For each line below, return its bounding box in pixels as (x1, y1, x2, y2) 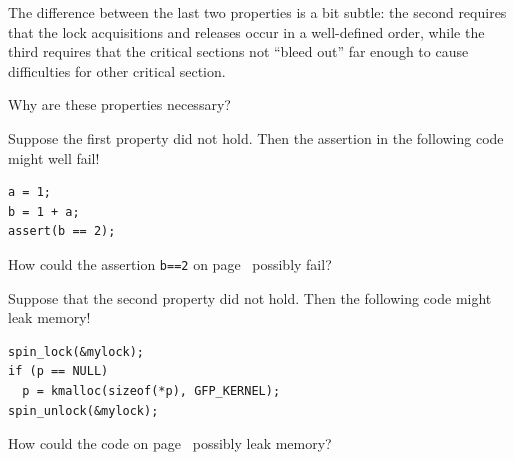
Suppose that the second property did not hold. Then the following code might (8, 287, 492, 308)
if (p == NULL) (8, 364, 109, 379)
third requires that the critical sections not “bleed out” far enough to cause (8, 41, 469, 62)
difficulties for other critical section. (8, 60, 226, 81)
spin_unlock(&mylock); (8, 403, 159, 418)
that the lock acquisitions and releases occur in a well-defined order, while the (8, 21, 485, 42)
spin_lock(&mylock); (8, 344, 145, 359)
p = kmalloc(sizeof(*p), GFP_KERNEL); (22, 383, 281, 398)
